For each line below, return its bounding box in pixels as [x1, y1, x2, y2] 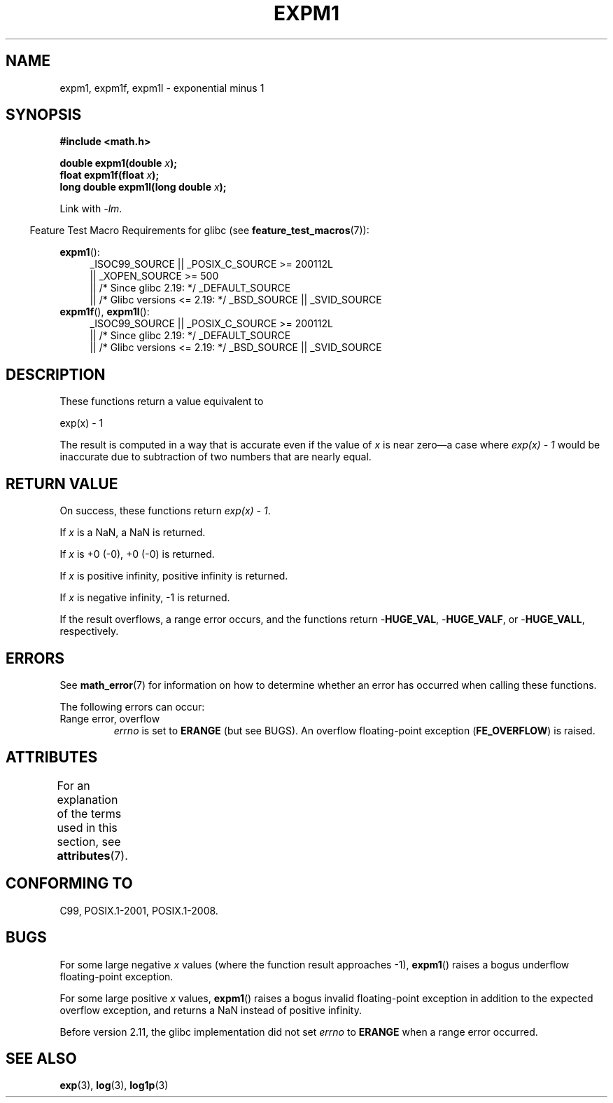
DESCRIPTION [6, 365, 106, 383]
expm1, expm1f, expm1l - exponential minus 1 [59, 81, 265, 94]
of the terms [57, 806, 122, 821]
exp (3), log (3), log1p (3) [59, 1079, 169, 1092]
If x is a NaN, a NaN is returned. [59, 526, 206, 539]
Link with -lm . [59, 203, 122, 215]
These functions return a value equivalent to [59, 395, 264, 408]
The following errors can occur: [59, 700, 205, 713]
